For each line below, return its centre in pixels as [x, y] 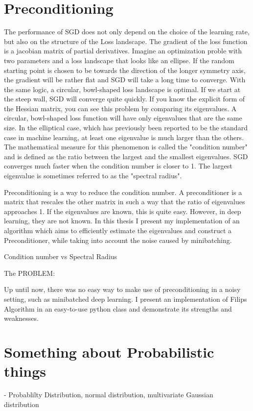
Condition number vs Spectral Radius [61, 256]
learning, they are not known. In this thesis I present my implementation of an [122, 221]
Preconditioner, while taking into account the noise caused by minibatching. [118, 240]
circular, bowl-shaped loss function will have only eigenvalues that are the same [123, 118]
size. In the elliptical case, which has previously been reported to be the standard [126, 128]
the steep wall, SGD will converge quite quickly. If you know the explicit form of [124, 99]
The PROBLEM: [30, 273]
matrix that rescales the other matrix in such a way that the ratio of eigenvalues [125, 202]
